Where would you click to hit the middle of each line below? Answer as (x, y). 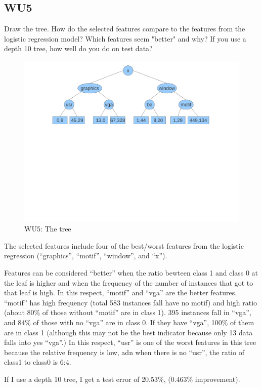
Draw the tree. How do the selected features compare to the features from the (125, 29)
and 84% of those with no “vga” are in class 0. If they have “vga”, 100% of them (129, 322)
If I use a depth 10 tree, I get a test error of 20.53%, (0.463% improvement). (122, 379)
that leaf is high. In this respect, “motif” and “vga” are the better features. (121, 293)
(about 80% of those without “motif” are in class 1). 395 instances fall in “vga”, (128, 312)
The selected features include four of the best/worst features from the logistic (124, 245)
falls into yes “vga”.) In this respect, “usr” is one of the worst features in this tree (130, 342)
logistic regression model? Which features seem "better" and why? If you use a (125, 38)
